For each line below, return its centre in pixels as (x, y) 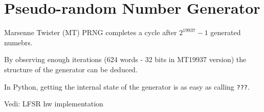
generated (226, 32)
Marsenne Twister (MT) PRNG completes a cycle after (91, 32)
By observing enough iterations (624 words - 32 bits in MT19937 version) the (125, 59)
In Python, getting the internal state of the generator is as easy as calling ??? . (127, 86)
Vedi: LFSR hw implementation (54, 104)
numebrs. (18, 42)
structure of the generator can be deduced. (71, 69)
